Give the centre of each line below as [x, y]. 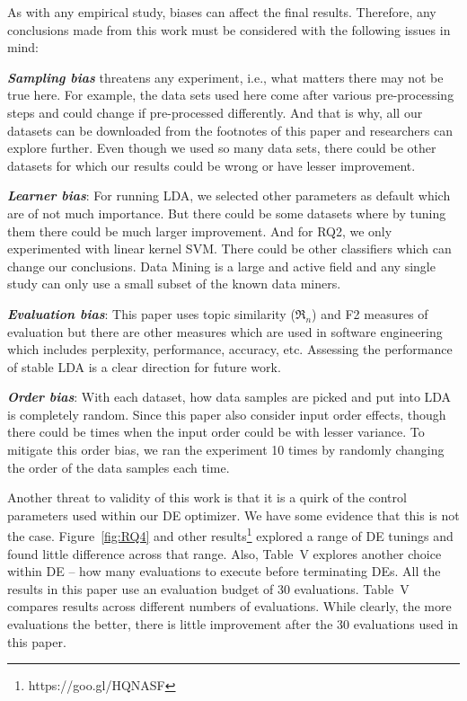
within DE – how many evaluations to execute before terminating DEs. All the [224, 571]
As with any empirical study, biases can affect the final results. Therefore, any [222, 12]
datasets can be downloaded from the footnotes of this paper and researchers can [230, 130]
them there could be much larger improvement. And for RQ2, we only [200, 231]
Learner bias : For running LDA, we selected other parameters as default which [229, 195]
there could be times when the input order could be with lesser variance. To [216, 432]
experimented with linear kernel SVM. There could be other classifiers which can [229, 248]
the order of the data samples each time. [119, 467]
